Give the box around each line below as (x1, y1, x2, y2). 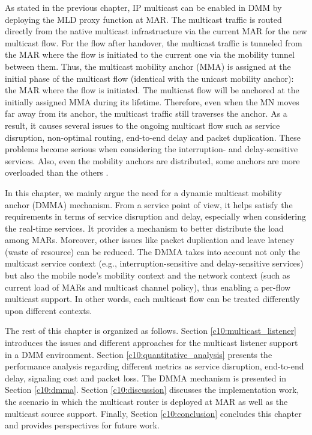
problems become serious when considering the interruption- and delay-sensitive (5, 143, 298, 155)
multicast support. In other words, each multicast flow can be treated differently (5, 292, 300, 305)
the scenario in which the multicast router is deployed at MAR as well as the (5, 395, 288, 407)
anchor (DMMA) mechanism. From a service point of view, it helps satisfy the (5, 198, 293, 211)
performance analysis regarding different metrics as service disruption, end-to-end (5, 360, 304, 372)
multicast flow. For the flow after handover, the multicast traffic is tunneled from (5, 36, 302, 49)
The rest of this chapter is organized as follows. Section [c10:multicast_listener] (5, 324, 297, 337)
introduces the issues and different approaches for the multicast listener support (5, 336, 298, 349)
